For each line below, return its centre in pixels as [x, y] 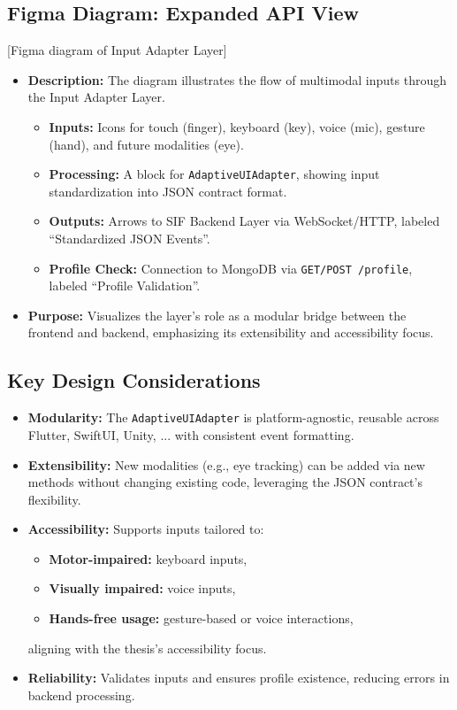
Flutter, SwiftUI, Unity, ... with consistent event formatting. [191, 434]
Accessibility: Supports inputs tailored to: [146, 529]
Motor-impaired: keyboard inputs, [148, 558]
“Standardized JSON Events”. [129, 239]
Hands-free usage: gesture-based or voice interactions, [201, 618]
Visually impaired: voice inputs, [142, 588]
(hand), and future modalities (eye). [146, 144]
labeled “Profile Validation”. [125, 286]
